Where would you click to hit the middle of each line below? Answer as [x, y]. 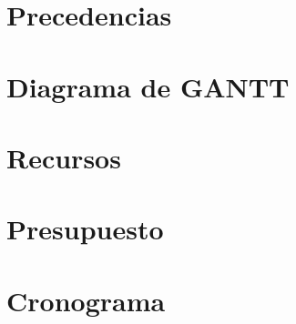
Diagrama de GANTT [148, 86]
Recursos [64, 157]
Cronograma [86, 300]
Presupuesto [85, 229]
